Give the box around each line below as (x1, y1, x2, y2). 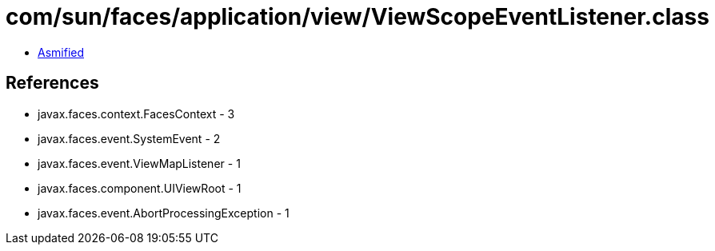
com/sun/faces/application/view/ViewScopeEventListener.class (6, 3, 709, 30)
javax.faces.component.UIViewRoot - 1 (38, 181, 242, 195)
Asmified (38, 45, 85, 59)
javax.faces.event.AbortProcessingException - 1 (38, 205, 290, 220)
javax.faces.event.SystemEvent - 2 (38, 131, 221, 145)
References (6, 73, 99, 94)
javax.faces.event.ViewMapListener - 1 (38, 156, 241, 170)
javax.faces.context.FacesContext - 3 (38, 106, 235, 121)
